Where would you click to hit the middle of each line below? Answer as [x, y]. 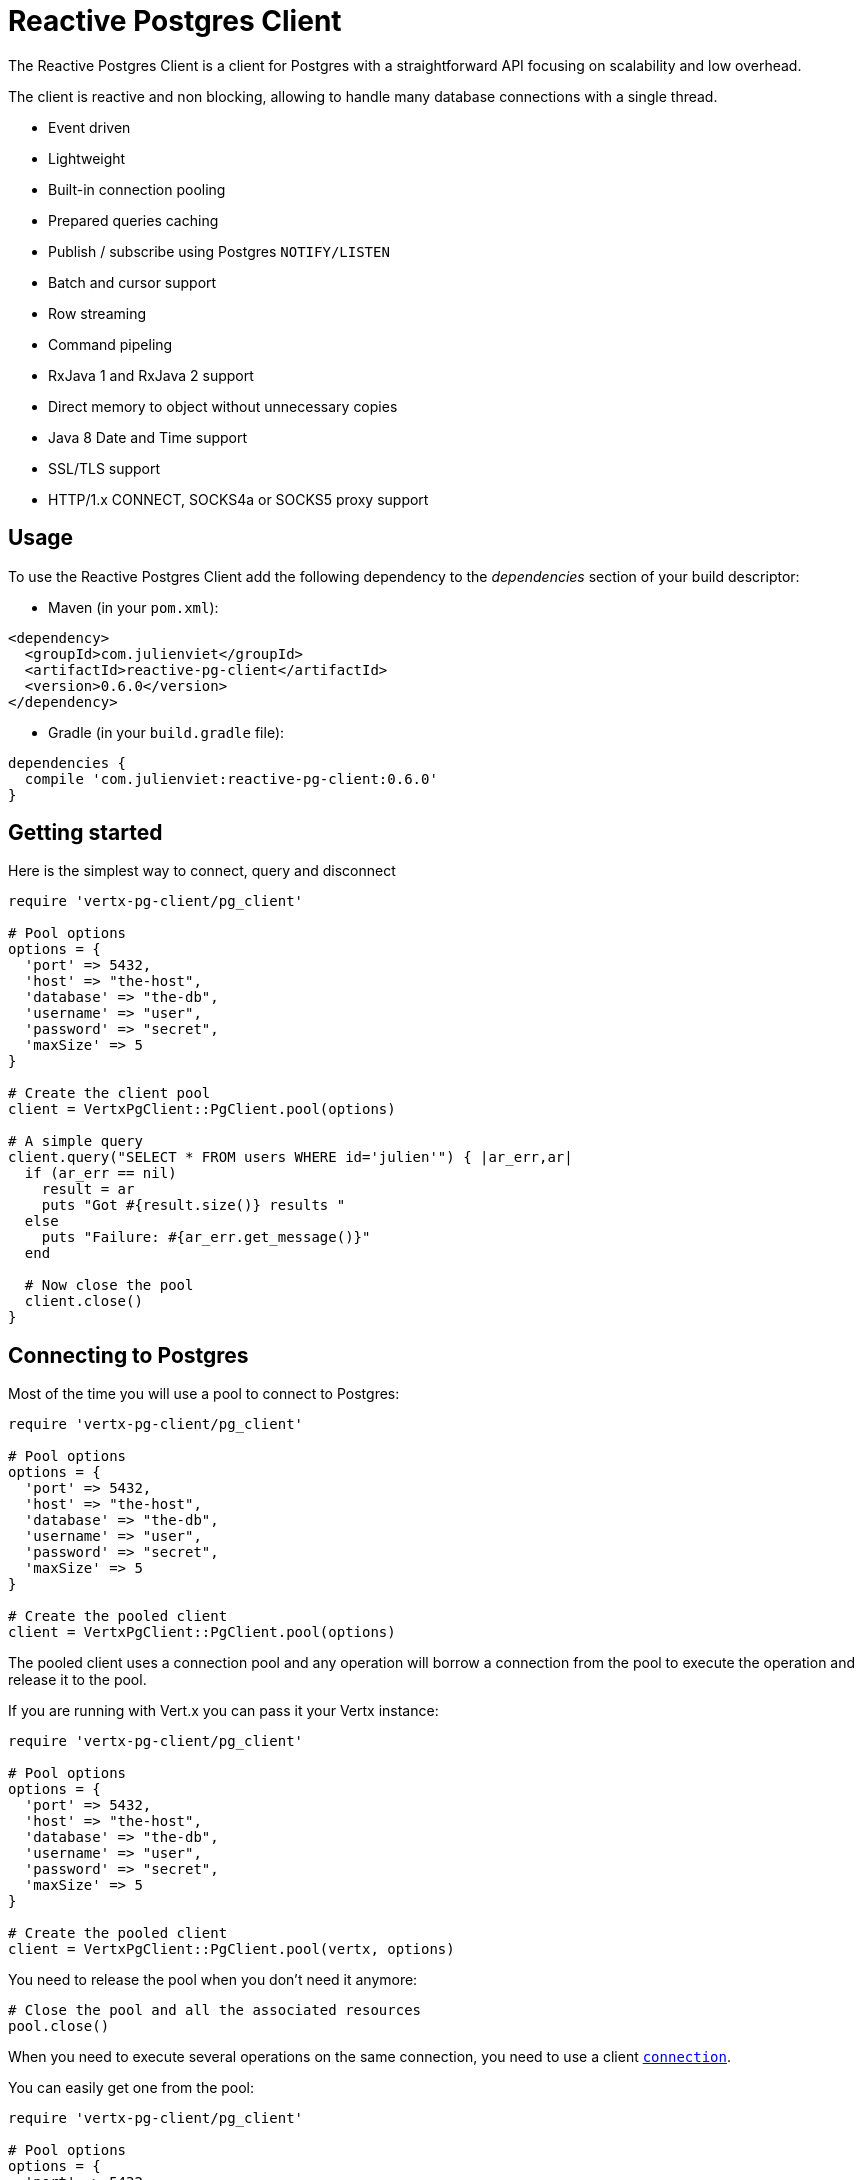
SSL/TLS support [104, 468]
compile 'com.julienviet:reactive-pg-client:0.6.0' [231, 778]
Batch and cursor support [132, 282]
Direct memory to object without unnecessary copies [223, 406]
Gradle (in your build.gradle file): [166, 732]
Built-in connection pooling [137, 189]
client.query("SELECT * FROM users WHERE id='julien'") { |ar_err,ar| [290, 1157]
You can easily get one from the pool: [131, 2088]
